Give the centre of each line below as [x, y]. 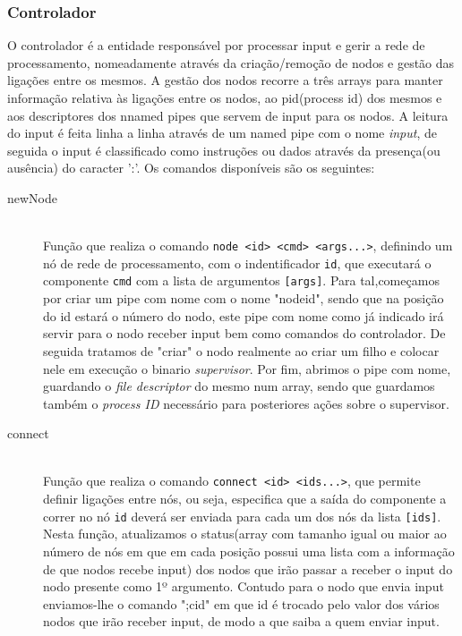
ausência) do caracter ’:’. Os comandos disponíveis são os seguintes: [191, 168]
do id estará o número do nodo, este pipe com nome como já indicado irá [244, 315]
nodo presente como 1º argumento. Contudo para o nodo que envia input [244, 586]
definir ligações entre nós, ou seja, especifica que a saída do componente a [245, 499]
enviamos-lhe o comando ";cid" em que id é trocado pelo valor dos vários [241, 603]
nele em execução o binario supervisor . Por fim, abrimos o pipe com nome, [247, 368]
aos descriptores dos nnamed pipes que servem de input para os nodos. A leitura [228, 115]
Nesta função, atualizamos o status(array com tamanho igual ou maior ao [245, 534]
